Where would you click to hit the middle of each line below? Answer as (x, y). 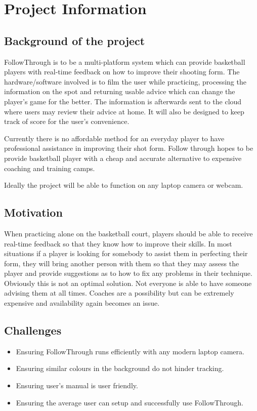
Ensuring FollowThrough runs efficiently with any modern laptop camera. (130, 351)
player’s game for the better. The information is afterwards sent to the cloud (123, 101)
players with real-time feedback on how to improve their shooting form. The (122, 72)
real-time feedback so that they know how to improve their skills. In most (118, 243)
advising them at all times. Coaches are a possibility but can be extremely (119, 293)
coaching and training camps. (50, 168)
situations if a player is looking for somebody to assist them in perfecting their (126, 253)
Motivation (33, 212)
